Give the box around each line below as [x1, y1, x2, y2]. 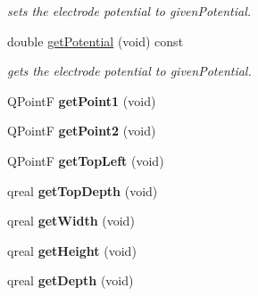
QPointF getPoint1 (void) [7, 91, 156, 110]
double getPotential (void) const [7, 31, 184, 50]
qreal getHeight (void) [7, 241, 137, 259]
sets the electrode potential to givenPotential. [7, 2, 252, 20]
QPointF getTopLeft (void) [7, 151, 164, 169]
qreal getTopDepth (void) [7, 181, 158, 200]
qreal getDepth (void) [7, 271, 134, 290]
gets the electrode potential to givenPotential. [7, 62, 252, 80]
